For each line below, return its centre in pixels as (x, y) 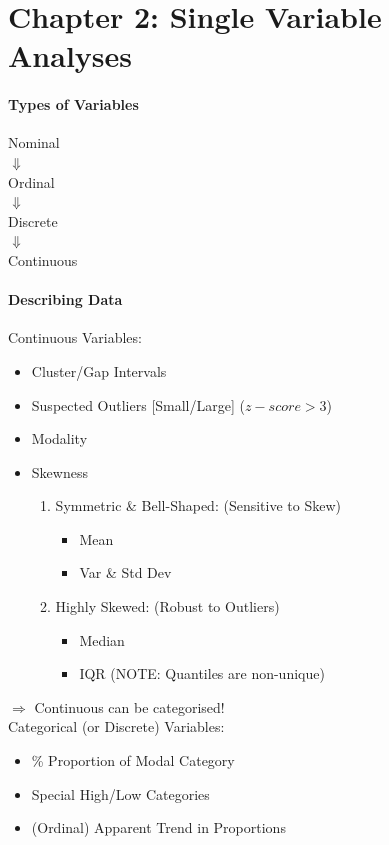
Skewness (59, 471)
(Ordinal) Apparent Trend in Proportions (158, 827)
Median (102, 639)
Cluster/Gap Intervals (99, 370)
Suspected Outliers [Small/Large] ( (138, 404)
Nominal (34, 142)
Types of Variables (73, 104)
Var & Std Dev (125, 572)
